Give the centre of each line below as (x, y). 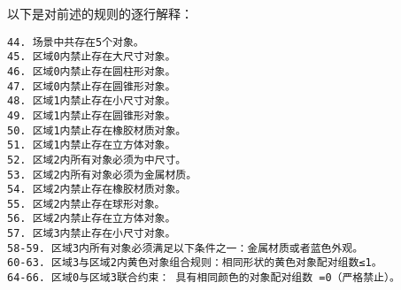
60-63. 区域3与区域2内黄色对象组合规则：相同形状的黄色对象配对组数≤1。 (195, 263)
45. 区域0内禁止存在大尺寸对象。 (92, 57)
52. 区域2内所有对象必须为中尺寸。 (97, 160)
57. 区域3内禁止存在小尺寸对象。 (92, 234)
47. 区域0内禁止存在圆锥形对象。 (92, 86)
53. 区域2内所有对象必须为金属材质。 (102, 175)
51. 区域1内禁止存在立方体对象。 (92, 145)
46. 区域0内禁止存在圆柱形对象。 (92, 71)
